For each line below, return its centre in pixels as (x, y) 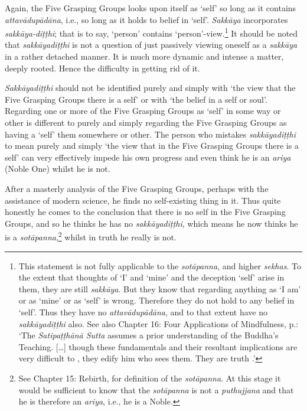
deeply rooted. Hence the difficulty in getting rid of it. (102, 68)
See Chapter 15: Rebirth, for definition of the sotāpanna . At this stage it (150, 378)
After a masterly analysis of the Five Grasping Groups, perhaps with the (137, 188)
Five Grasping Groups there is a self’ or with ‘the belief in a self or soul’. (136, 99)
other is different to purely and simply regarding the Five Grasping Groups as (146, 122)
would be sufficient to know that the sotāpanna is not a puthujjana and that (156, 389)
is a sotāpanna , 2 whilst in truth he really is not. (91, 236)
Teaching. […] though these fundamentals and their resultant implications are (158, 346)
